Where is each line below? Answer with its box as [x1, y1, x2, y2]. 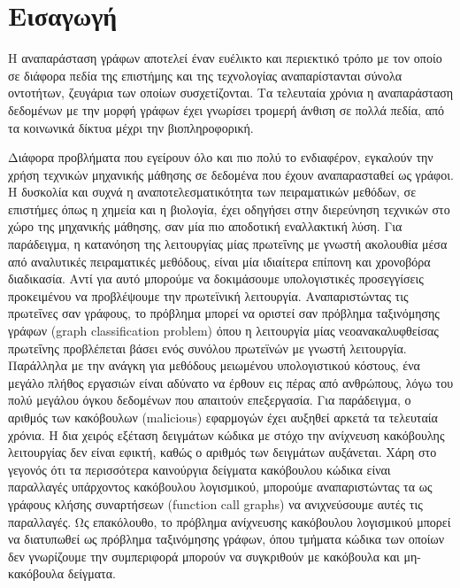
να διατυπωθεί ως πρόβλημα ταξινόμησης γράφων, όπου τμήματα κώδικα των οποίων [8, 530, 445, 548]
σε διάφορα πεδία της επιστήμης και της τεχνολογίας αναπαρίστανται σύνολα [8, 66, 402, 84]
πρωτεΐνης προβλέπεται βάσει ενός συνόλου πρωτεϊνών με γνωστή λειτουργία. [8, 338, 407, 357]
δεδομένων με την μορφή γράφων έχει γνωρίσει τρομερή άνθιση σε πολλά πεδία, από [8, 100, 445, 119]
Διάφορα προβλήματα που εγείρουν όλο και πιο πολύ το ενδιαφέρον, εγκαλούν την [8, 148, 433, 166]
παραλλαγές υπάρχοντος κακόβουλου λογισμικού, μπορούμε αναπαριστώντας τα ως [8, 477, 433, 496]
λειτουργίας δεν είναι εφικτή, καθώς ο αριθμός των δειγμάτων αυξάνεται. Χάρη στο [8, 443, 437, 461]
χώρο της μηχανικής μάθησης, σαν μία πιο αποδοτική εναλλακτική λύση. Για [8, 217, 402, 236]
